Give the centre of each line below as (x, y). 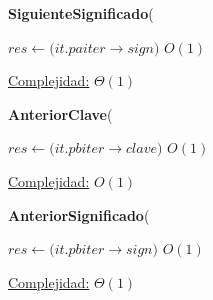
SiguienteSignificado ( (81, 13)
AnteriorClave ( (60, 113)
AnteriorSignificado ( (79, 214)
